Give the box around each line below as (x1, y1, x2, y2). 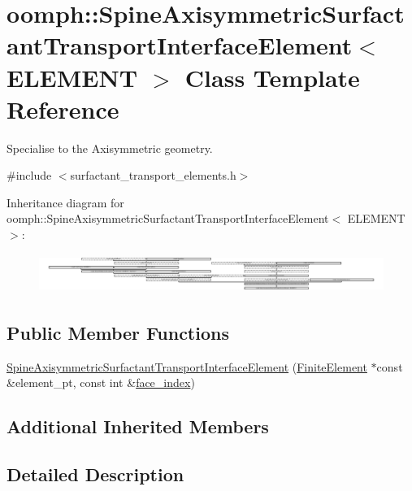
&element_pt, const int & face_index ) (7, 374, 195, 391)
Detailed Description (7, 462, 184, 487)
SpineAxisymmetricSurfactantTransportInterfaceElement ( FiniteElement (7, 358, 367, 375)
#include (7, 167, 52, 184)
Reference (7, 92, 119, 125)
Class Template (184, 60, 360, 93)
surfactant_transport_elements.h (70, 167, 236, 184)
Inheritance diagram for (7, 193, 124, 211)
